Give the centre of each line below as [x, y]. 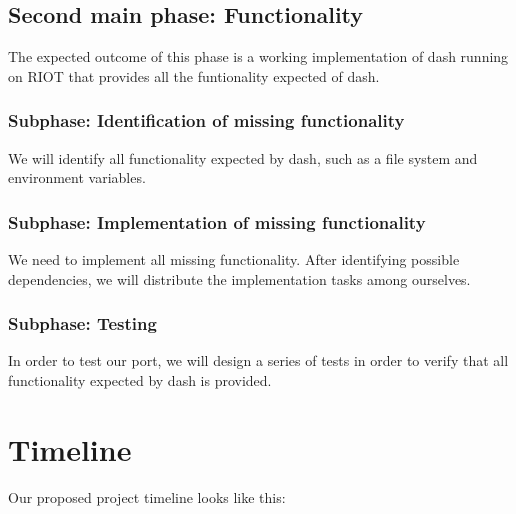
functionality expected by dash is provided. [140, 380]
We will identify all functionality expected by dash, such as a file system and [243, 157]
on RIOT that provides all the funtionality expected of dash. [194, 75]
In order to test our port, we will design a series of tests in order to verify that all [258, 360]
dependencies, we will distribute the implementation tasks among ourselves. [239, 278]
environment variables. [77, 177]
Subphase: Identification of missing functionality [206, 120]
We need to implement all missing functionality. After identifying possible [234, 259]
